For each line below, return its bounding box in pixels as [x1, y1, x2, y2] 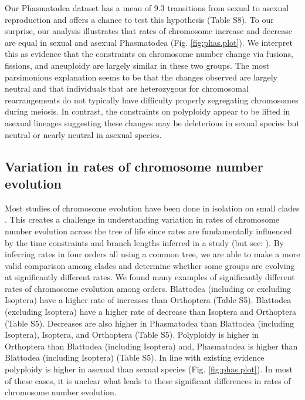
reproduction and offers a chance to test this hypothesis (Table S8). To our [5, 13, 274, 25]
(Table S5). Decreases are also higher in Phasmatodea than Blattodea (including [5, 317, 294, 329]
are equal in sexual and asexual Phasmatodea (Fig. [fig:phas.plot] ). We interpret [5, 36, 293, 48]
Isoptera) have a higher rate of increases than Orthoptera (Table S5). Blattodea [5, 294, 292, 306]
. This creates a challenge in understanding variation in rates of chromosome [5, 213, 280, 226]
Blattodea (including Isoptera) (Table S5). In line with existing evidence [5, 351, 265, 364]
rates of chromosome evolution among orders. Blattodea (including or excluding [5, 282, 291, 294]
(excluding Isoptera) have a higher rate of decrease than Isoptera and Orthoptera [5, 305, 297, 318]
